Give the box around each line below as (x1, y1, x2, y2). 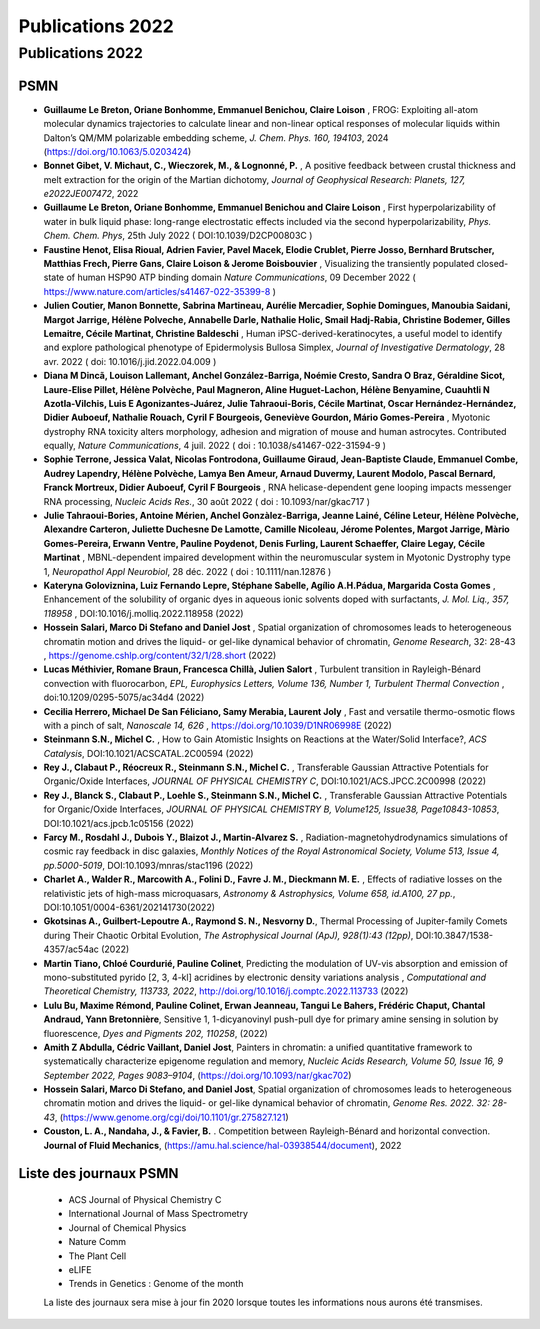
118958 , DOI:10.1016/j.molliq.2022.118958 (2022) (43, 607, 244, 619)
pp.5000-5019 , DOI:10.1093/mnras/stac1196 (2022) (43, 859, 254, 871)
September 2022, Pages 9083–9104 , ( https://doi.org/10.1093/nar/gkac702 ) (43, 1069, 352, 1081)
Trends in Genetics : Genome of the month (68, 1278, 244, 1290)
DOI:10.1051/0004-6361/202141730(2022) (43, 901, 215, 913)
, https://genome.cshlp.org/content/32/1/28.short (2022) (43, 649, 277, 661)
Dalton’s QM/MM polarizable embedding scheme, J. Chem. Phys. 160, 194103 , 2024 (43, 131, 389, 144)
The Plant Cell (68, 1250, 127, 1262)
